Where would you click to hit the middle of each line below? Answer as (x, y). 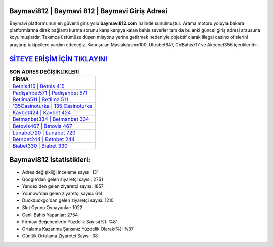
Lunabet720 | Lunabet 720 (44, 133)
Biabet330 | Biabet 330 (40, 146)
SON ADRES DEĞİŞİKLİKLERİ (44, 72)
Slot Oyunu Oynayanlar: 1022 (52, 208)
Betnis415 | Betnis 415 (39, 86)
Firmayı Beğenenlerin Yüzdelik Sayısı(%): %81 (70, 222)
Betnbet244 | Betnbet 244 (44, 139)
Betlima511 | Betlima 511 (40, 99)
